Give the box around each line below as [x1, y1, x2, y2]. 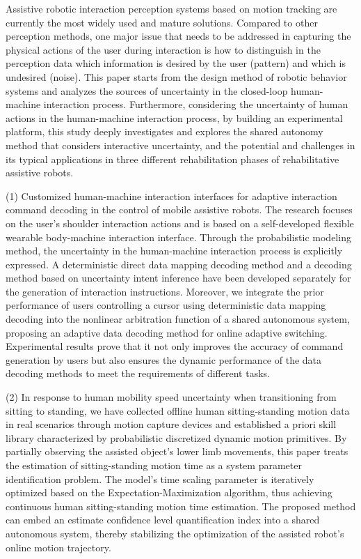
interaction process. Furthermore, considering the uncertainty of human [43, 97, 348, 112]
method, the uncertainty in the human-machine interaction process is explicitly [6, 243, 343, 258]
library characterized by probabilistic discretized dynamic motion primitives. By [6, 430, 347, 445]
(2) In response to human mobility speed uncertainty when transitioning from [6, 390, 337, 404]
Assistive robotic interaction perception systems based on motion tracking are [6, 1, 337, 15]
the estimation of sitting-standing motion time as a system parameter [6, 458, 302, 472]
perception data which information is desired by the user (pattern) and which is [6, 56, 346, 70]
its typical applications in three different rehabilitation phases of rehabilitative [6, 151, 339, 166]
